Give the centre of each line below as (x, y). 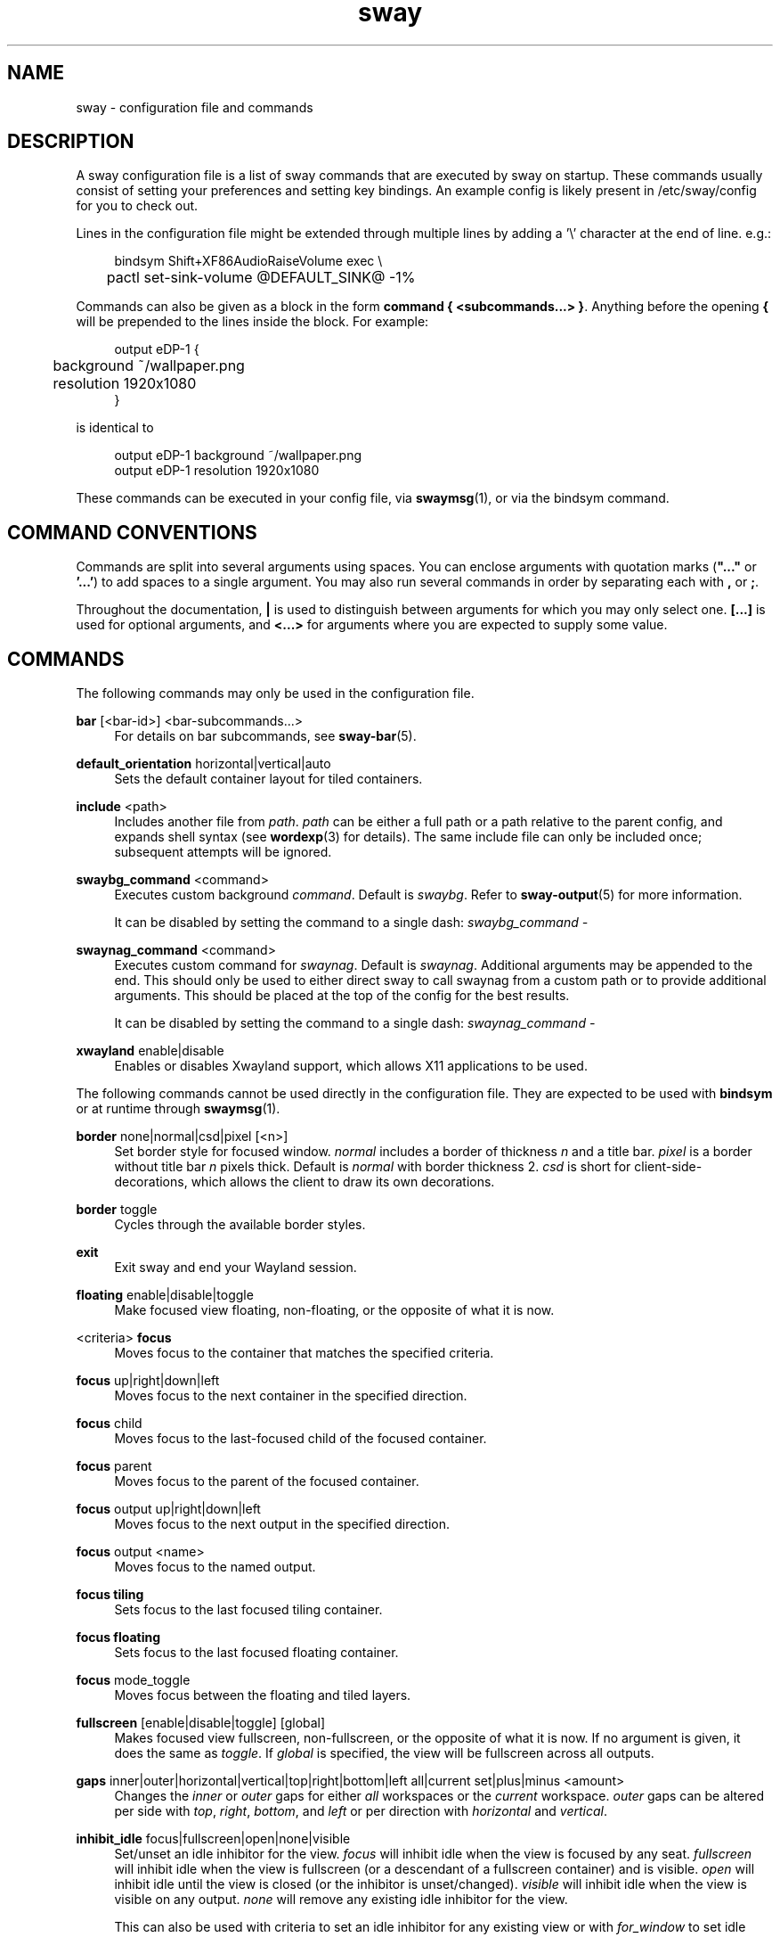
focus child (109, 1424)
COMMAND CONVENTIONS (132, 532)
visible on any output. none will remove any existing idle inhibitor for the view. (341, 1900)
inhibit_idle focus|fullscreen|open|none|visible (213, 1839)
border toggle (117, 1210)
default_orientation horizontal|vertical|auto (203, 764)
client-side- (668, 1167)
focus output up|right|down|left (168, 1509)
